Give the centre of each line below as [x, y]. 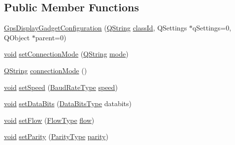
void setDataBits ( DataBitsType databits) [68, 103]
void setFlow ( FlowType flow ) [49, 120]
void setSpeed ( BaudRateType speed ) [61, 87]
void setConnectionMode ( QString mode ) [66, 54]
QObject [17, 37]
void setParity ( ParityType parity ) [56, 136]
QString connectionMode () [46, 70]
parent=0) [51, 37]
